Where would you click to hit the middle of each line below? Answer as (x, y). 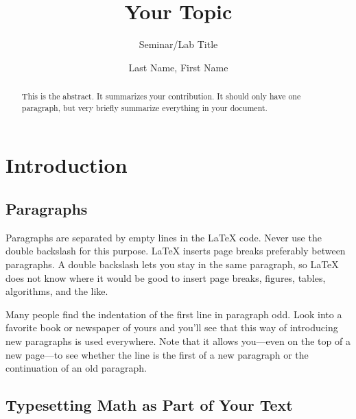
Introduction (67, 165)
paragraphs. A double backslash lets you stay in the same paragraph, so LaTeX (172, 264)
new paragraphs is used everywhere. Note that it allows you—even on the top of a (178, 340)
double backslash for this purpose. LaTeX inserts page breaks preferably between (176, 251)
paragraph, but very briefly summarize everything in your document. (144, 107)
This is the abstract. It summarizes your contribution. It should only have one (161, 96)
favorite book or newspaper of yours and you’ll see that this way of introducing (172, 327)
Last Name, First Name (178, 67)
